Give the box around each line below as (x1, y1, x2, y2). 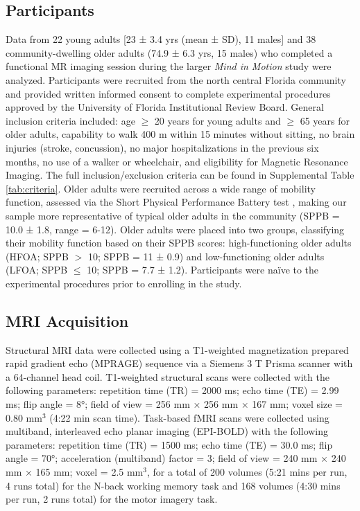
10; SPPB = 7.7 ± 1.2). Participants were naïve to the (87, 262, 319, 277)
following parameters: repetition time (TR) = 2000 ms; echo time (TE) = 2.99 (6, 383, 339, 397)
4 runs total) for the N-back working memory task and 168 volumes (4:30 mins (6, 478, 341, 492)
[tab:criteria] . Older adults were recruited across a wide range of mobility (6, 181, 316, 195)
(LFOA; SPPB (6, 262, 68, 277)
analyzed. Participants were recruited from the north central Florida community (6, 72, 346, 87)
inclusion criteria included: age (6, 113, 135, 127)
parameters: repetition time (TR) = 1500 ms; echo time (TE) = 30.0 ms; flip (6, 437, 333, 451)
